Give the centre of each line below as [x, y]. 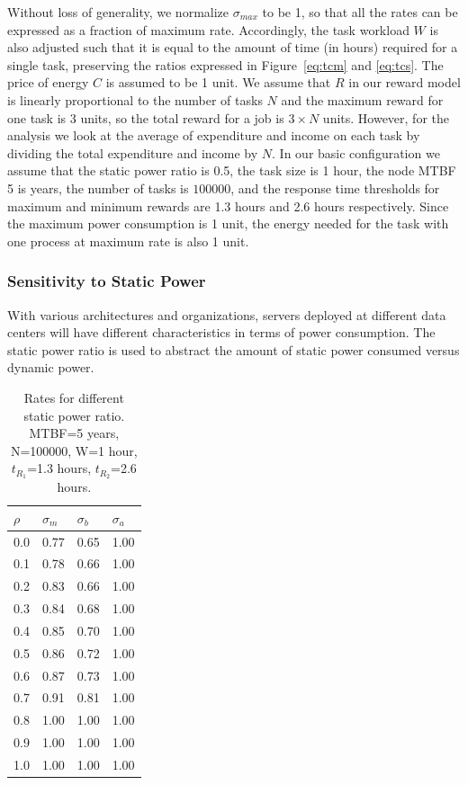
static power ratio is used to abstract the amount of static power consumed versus [234, 349]
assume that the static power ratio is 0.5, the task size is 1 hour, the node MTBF [232, 170]
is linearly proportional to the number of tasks [135, 99]
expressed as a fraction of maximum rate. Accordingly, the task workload [208, 29]
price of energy [48, 82]
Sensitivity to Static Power [107, 281]
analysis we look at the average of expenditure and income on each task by [214, 135]
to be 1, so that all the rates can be [360, 12]
